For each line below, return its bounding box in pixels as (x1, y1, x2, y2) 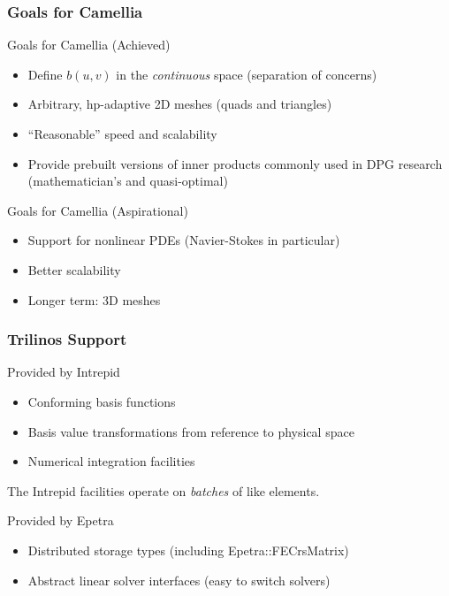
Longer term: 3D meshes (27, 290, 161, 309)
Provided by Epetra (7, 511, 114, 530)
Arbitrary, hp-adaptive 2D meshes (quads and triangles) (27, 95, 332, 113)
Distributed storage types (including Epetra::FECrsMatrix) (27, 540, 349, 559)
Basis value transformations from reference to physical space (27, 422, 354, 440)
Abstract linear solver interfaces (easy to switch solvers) (27, 570, 331, 589)
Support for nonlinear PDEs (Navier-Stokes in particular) (27, 231, 340, 249)
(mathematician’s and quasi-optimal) (27, 172, 228, 190)
